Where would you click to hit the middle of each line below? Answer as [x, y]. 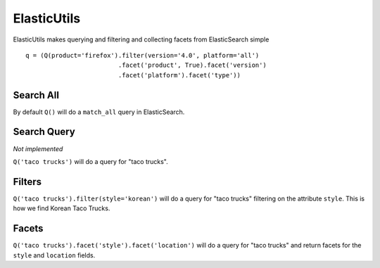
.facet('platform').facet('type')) [179, 75]
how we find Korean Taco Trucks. [62, 208]
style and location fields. [54, 255]
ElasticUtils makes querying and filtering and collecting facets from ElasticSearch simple [141, 39]
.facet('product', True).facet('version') [192, 65]
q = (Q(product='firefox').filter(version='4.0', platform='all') [142, 55]
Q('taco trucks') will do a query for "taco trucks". [90, 161]
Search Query [44, 132]
